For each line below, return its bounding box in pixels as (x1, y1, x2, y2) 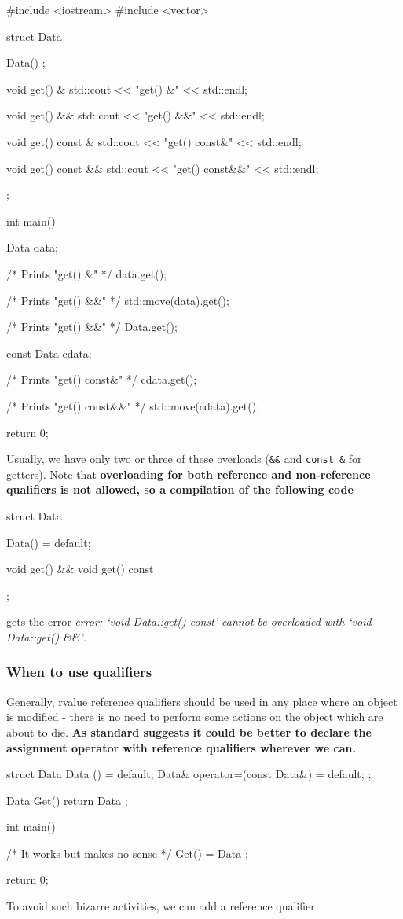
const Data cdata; (6, 344, 92, 361)
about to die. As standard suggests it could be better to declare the (6, 723, 372, 740)
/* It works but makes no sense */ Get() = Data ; (6, 844, 248, 861)
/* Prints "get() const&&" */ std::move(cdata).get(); (6, 397, 260, 414)
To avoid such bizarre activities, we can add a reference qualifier (6, 898, 315, 914)
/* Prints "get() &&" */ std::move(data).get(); (6, 292, 229, 308)
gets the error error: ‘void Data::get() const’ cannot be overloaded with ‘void (6, 613, 372, 630)
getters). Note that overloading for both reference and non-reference (6, 465, 371, 482)
